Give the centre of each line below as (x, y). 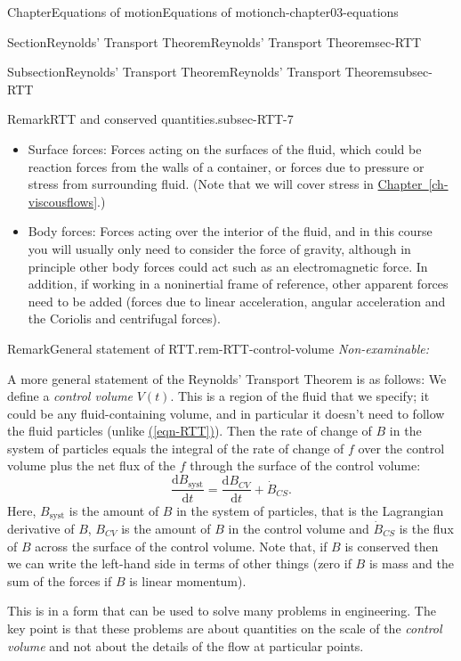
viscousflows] (63, 201)
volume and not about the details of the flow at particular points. (186, 645)
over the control (401, 448)
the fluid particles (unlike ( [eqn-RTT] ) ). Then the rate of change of (190, 431)
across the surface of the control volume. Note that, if (181, 546)
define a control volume (70, 396)
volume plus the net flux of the (92, 465)
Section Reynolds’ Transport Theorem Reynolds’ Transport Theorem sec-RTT (214, 41)
